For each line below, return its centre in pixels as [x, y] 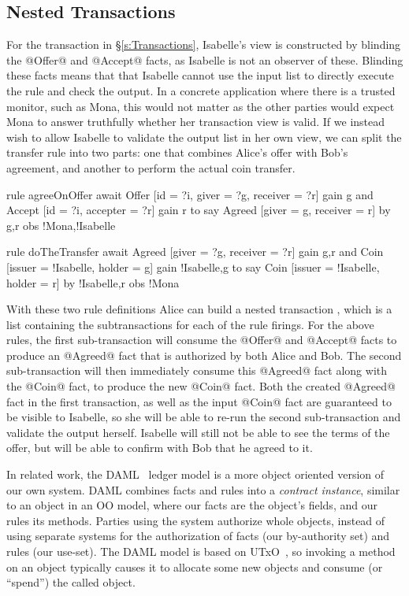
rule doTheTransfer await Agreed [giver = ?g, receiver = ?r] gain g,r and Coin [195, 252]
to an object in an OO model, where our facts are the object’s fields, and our [192, 505]
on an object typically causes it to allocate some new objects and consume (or [195, 566]
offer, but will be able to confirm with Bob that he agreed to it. [160, 448]
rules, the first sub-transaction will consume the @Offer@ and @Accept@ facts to [202, 340]
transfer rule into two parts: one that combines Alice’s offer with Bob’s [177, 152]
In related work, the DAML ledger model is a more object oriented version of [195, 474]
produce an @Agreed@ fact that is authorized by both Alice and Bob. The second [204, 355]
